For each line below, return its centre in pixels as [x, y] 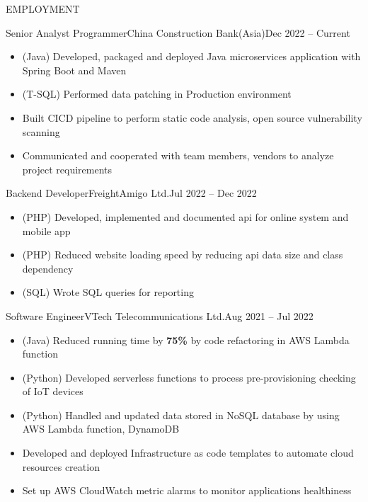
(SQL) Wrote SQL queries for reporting [108, 292]
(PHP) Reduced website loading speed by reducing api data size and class [183, 255]
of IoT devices [53, 391]
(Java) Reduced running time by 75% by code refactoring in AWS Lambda [186, 340]
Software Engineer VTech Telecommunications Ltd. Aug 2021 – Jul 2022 [160, 315]
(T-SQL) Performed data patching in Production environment [157, 94]
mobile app [46, 230]
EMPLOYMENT [43, 8]
